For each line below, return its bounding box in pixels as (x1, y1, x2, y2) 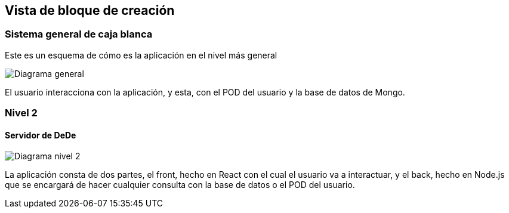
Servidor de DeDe (5, 129, 76, 140)
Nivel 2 (5, 107, 38, 119)
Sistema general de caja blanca (5, 28, 153, 41)
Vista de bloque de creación (5, 3, 175, 18)
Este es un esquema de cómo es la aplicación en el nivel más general (5, 50, 277, 60)
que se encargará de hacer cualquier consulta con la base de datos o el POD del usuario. (5, 180, 355, 190)
